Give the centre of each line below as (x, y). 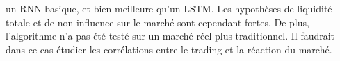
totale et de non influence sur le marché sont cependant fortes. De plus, (157, 22)
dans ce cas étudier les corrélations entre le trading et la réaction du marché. (169, 49)
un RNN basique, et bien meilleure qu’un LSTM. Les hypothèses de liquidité (169, 8)
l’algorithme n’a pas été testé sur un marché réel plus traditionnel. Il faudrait (170, 36)
